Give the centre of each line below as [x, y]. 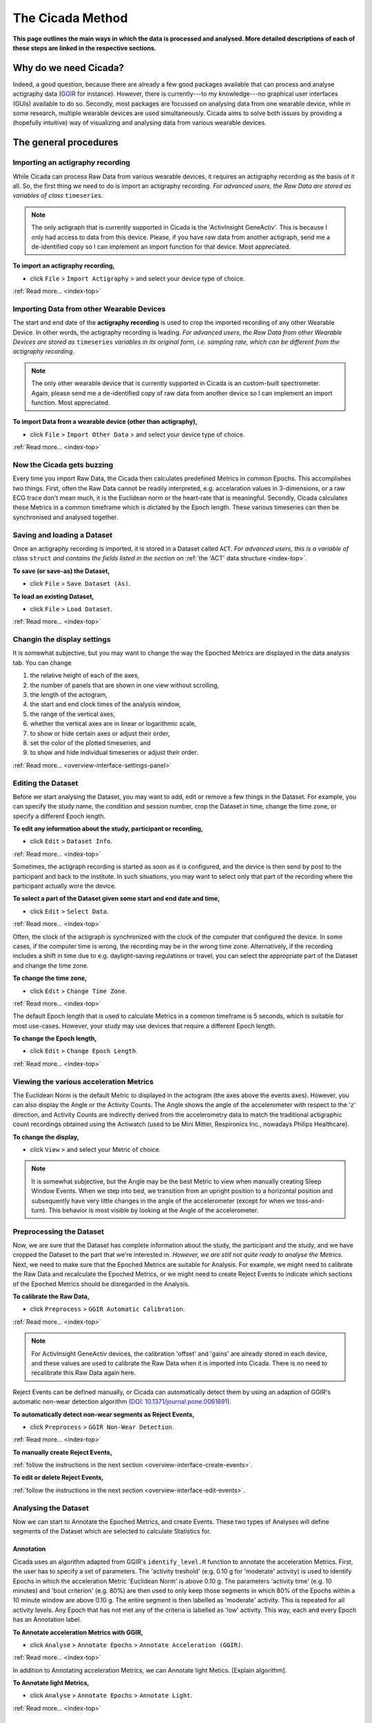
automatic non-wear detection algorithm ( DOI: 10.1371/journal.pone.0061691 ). [122, 1402]
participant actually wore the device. [64, 886]
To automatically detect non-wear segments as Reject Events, [104, 1414]
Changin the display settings [62, 640]
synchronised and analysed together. [65, 517]
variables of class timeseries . [58, 196]
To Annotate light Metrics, [51, 1683]
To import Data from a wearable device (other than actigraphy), [105, 422]
